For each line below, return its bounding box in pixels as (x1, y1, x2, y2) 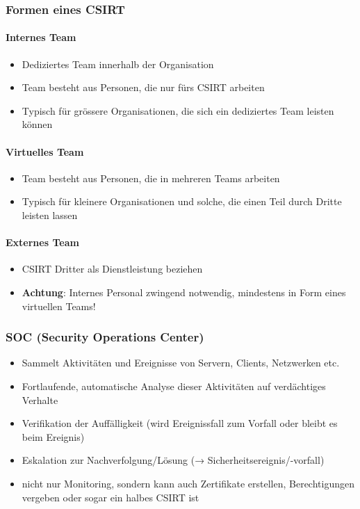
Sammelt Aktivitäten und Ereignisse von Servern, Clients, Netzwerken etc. (22, 355, 340, 370)
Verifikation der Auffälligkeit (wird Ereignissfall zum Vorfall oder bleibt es (22, 416, 338, 430)
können (22, 117, 53, 131)
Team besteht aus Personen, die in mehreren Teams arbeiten (22, 170, 280, 185)
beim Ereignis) (22, 429, 85, 444)
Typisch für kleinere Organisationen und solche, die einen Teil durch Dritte (22, 194, 342, 209)
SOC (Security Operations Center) (6, 328, 204, 346)
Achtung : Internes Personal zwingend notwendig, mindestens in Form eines (22, 284, 346, 299)
